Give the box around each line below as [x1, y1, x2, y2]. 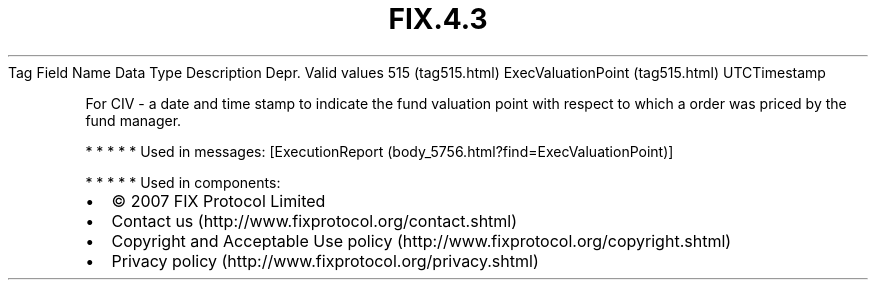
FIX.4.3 [388, 2, 488, 36]
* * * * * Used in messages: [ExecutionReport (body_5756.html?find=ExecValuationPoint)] [85, 142, 674, 160]
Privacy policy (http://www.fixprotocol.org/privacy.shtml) [111, 250, 539, 271]
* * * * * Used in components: [85, 173, 281, 191]
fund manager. [85, 111, 182, 129]
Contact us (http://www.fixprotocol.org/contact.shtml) [111, 210, 518, 231]
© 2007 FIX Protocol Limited [111, 190, 326, 211]
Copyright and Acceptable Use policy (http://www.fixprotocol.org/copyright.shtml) [111, 230, 732, 251]
